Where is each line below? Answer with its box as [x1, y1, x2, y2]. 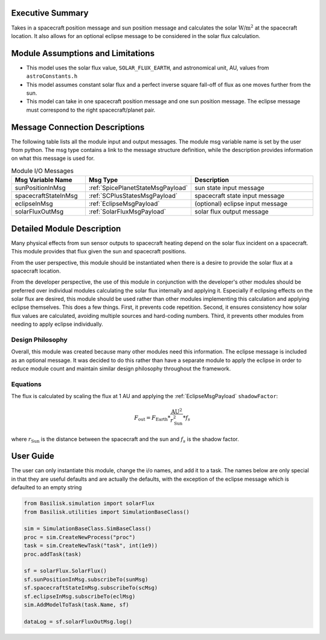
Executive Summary [11, 8, 89, 18]
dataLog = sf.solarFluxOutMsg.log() [24, 618, 133, 625]
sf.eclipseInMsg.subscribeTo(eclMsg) [24, 593, 136, 600]
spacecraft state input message [194, 192, 285, 200]
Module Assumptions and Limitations [11, 48, 155, 59]
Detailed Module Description [11, 223, 121, 233]
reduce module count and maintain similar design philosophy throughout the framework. [11, 365, 231, 372]
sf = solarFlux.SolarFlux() [24, 568, 107, 574]
